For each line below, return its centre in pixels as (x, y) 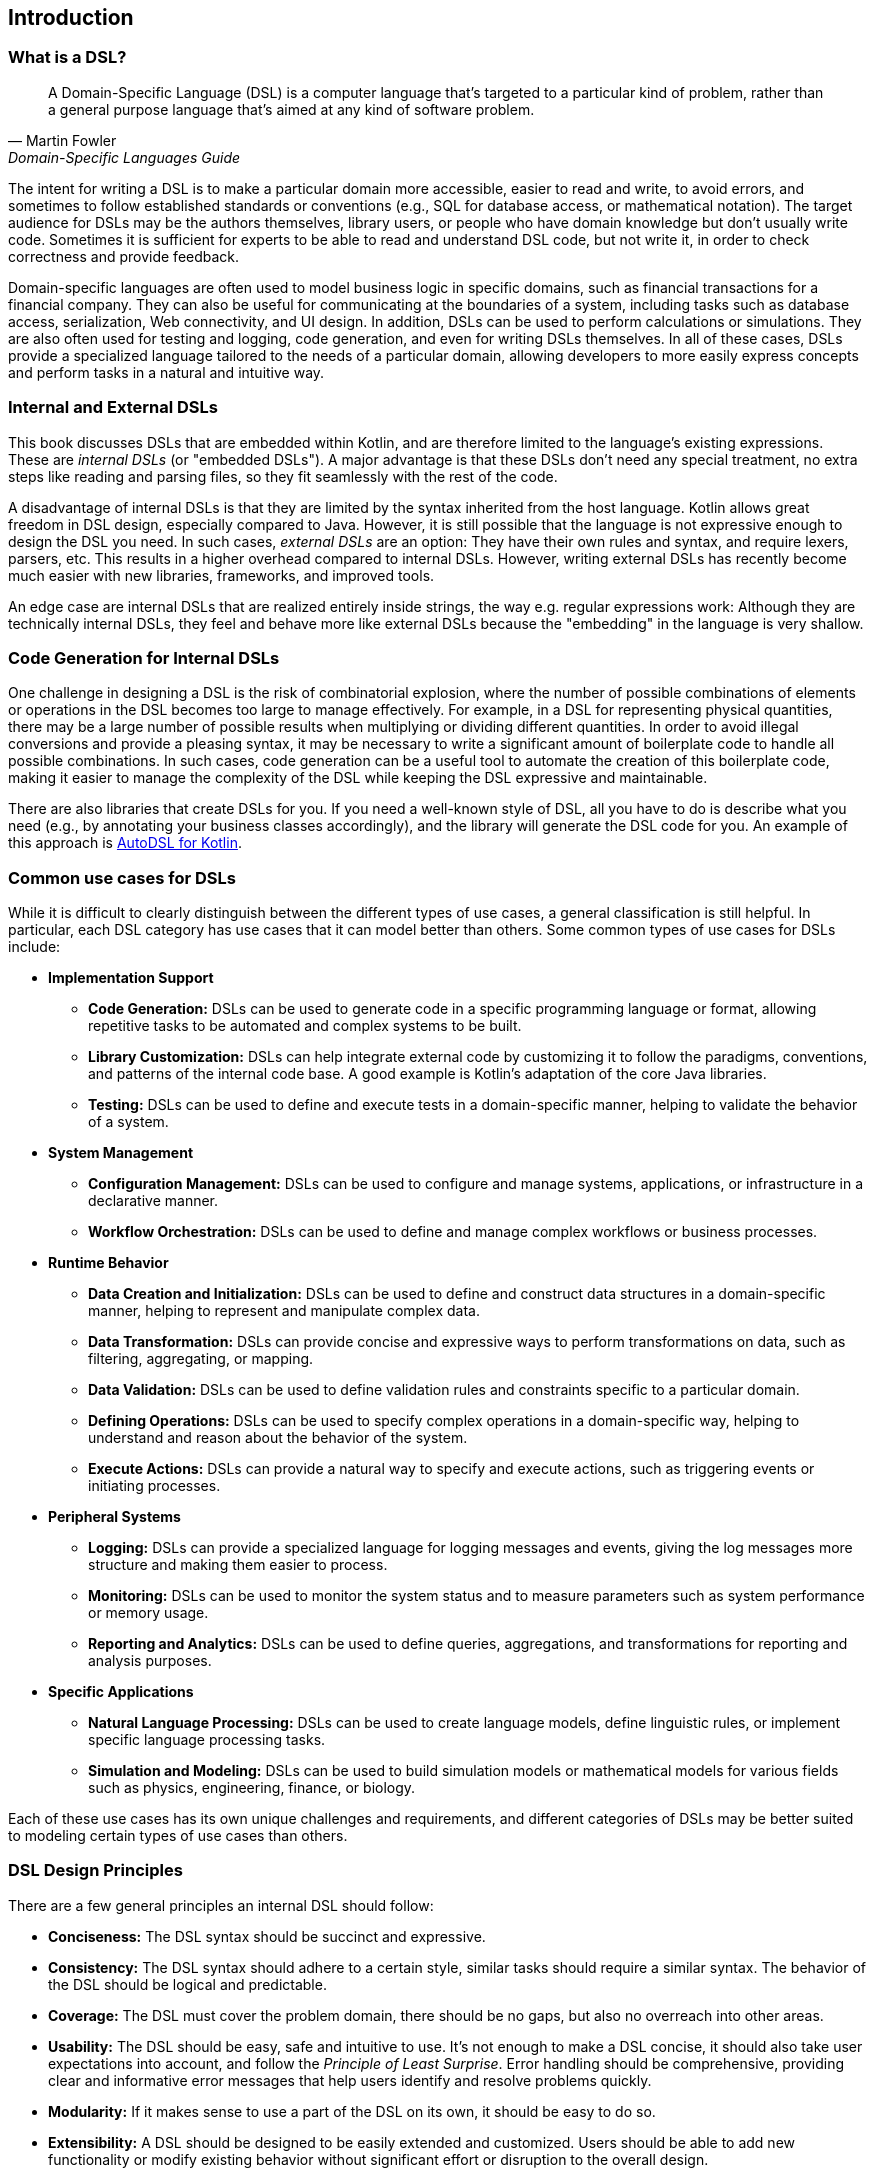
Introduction (71, 17)
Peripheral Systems (114, 1517)
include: (34, 947)
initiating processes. (154, 1486)
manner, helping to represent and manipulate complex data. (284, 1311)
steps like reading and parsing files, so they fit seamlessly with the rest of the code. (283, 476)
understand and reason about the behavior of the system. (278, 1438)
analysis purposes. (150, 1661)
